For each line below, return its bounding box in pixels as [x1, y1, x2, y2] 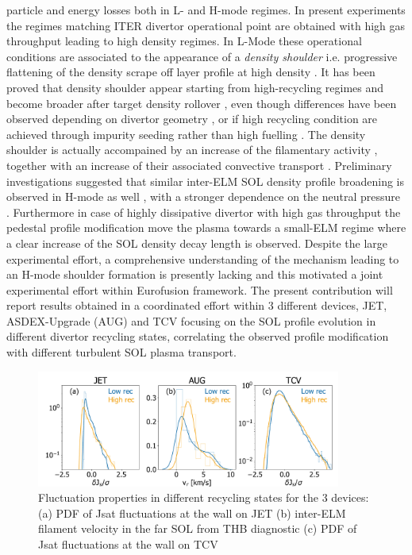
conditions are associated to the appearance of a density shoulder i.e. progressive [6, 48, 398, 64]
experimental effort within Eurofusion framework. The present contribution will [6, 281, 393, 298]
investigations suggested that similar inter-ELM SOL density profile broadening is [6, 172, 405, 189]
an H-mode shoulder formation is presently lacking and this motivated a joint [6, 266, 383, 283]
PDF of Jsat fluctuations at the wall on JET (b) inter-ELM [56, 504, 346, 521]
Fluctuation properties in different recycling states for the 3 [38, 489, 328, 506]
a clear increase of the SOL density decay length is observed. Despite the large [6, 234, 387, 251]
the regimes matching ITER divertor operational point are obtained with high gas [6, 17, 406, 33]
